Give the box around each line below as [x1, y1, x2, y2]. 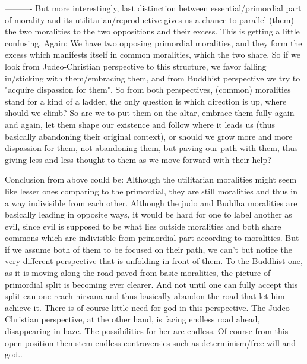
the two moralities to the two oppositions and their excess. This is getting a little [5, 25, 300, 37]
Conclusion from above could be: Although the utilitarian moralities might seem [5, 173, 297, 186]
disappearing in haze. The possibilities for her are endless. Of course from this [5, 325, 289, 337]
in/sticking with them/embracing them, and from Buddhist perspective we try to [5, 71, 300, 84]
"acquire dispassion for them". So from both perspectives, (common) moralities [5, 83, 291, 96]
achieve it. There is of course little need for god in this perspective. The [5, 301, 266, 313]
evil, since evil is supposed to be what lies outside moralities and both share [5, 219, 281, 232]
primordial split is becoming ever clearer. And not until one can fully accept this [5, 278, 298, 290]
